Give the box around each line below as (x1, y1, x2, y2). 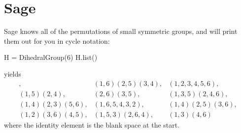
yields (4, 68, 21, 79)
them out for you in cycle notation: (4, 35, 110, 46)
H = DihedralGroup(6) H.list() (4, 52, 98, 62)
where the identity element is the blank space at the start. (4, 119, 180, 130)
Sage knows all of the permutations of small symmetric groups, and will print (4, 26, 238, 36)
